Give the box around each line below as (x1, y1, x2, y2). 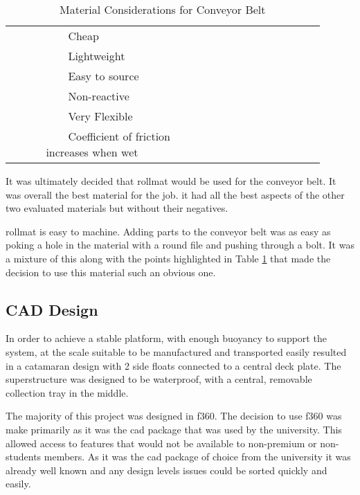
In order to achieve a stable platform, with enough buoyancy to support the (6, 331, 327, 345)
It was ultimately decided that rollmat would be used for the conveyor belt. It (6, 174, 336, 188)
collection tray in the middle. (6, 385, 129, 399)
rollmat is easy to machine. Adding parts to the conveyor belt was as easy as (6, 224, 331, 238)
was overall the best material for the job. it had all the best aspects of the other (6, 187, 345, 201)
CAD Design (6, 298, 98, 320)
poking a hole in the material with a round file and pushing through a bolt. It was (6, 237, 354, 252)
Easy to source (68, 68, 139, 84)
